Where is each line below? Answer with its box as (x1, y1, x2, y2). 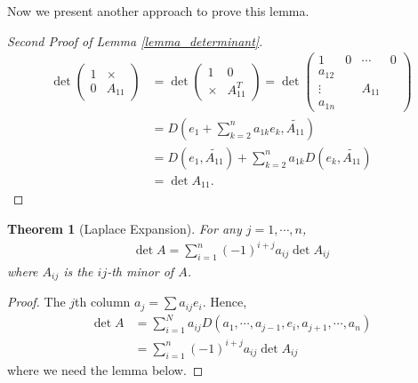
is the (63, 261, 93, 280)
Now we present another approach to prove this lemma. (7, 2, 309, 20)
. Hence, (202, 292, 247, 311)
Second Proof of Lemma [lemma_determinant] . (7, 31, 263, 50)
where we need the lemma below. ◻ (7, 360, 204, 379)
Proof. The (7, 292, 66, 311)
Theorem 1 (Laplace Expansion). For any (7, 219, 242, 237)
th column (75, 292, 131, 311)
